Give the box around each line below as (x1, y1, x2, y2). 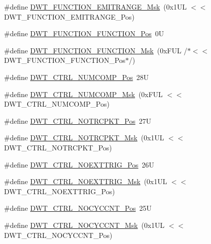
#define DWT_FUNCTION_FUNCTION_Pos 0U (4, 28, 164, 39)
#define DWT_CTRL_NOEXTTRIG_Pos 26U (4, 159, 154, 170)
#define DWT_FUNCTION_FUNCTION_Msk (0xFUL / (4, 45, 187, 55)
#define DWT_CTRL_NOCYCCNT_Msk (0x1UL (4, 219, 165, 230)
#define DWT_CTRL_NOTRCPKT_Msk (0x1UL (4, 132, 164, 143)
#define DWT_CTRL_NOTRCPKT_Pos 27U (4, 115, 151, 126)
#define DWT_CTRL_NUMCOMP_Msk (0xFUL (4, 89, 163, 99)
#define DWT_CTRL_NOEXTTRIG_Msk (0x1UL (4, 176, 167, 187)
